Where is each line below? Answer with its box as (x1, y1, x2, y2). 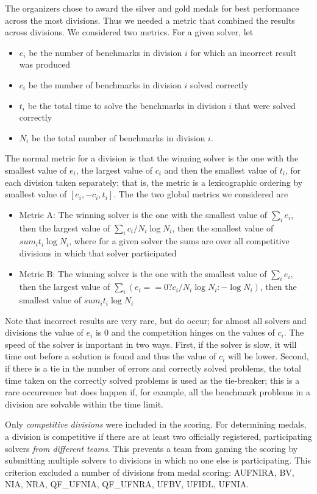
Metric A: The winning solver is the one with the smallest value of (19, 208, 268, 221)
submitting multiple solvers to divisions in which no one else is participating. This (5, 454, 311, 467)
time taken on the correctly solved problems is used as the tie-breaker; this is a (5, 373, 300, 386)
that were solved (234, 99, 296, 111)
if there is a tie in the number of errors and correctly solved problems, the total (5, 362, 301, 375)
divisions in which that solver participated (19, 246, 177, 259)
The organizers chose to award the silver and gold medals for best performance (5, 2, 299, 14)
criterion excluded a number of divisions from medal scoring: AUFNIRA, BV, (5, 465, 294, 478)
